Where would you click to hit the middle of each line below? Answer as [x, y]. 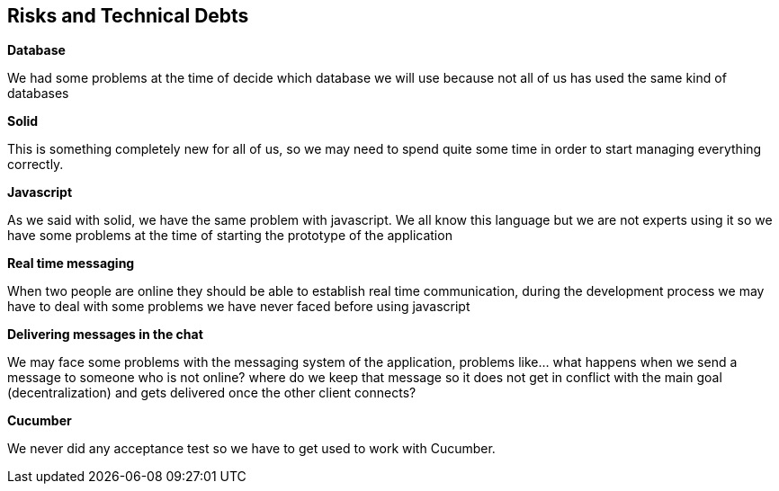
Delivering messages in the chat [105, 335]
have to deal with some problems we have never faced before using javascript [239, 307]
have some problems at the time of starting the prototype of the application [230, 236]
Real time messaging [71, 263]
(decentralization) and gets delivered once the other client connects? [212, 393]
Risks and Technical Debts [128, 16]
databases [38, 94]
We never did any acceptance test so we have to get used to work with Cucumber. [251, 449]
